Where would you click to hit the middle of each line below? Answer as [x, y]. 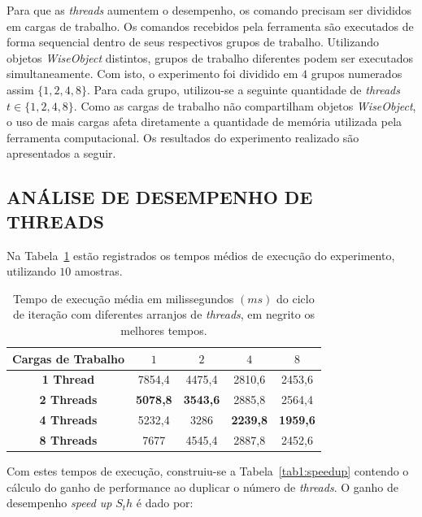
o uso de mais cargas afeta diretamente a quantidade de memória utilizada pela [204, 122]
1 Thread [68, 379]
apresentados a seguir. [61, 153]
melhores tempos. [164, 330]
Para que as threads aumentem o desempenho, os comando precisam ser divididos [209, 10]
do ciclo [296, 298]
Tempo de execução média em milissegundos [124, 298]
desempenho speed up [59, 503]
